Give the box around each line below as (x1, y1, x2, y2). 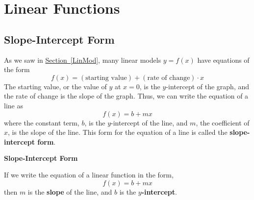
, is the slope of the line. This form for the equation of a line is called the (8, 127, 228, 137)
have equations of (197, 54, 250, 65)
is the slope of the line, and (27, 186, 112, 197)
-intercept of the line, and (111, 117, 188, 127)
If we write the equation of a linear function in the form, (4, 169, 174, 179)
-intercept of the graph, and (166, 81, 250, 91)
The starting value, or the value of (4, 81, 107, 91)
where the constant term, (4, 117, 79, 127)
